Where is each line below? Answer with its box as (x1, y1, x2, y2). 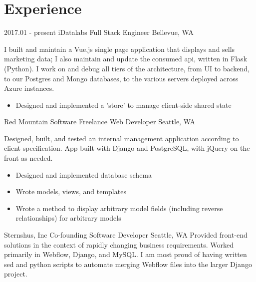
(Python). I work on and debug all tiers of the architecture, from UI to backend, (4, 63, 250, 73)
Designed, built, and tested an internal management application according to (4, 133, 239, 143)
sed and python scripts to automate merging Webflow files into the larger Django (4, 259, 252, 269)
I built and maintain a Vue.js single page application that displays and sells (4, 43, 235, 54)
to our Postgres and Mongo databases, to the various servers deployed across (4, 73, 239, 83)
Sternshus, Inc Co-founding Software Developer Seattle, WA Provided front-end (4, 230, 248, 240)
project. (4, 269, 27, 279)
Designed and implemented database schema (15, 169, 152, 180)
